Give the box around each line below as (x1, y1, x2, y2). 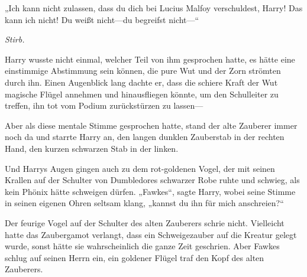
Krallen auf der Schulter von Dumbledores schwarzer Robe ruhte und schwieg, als (5, 174, 300, 186)
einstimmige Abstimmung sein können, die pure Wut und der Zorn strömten (5, 64, 281, 77)
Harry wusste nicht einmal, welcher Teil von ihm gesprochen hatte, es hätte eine (5, 53, 295, 65)
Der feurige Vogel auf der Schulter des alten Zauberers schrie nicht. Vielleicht (5, 216, 285, 229)
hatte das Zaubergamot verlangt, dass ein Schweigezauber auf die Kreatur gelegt (5, 228, 297, 240)
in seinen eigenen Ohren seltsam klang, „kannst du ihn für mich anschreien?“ (5, 197, 284, 209)
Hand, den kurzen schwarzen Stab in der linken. (5, 142, 179, 154)
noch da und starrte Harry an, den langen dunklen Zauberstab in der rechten (5, 131, 285, 143)
